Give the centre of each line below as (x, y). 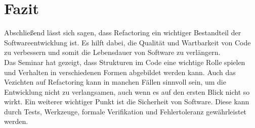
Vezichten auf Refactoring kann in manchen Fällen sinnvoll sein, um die (115, 82)
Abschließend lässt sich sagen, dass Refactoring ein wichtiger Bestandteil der (123, 33)
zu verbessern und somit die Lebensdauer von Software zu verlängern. (112, 52)
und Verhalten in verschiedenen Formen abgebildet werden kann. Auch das (120, 72)
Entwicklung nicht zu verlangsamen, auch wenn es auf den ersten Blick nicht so (127, 91)
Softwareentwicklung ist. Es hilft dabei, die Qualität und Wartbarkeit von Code (127, 42)
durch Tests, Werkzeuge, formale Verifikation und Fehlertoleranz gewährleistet (125, 111)
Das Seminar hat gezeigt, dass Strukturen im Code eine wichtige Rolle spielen (125, 62)
